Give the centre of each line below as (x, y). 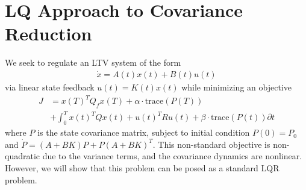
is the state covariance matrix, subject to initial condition (144, 132)
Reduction (48, 33)
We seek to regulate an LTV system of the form (93, 62)
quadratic (23, 156)
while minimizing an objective (236, 87)
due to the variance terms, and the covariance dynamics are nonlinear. (172, 156)
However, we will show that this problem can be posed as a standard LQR (142, 167)
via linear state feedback (50, 87)
